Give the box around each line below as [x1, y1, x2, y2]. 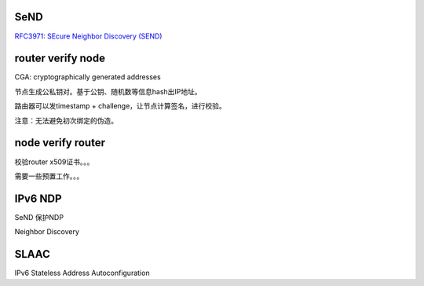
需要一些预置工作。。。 [14, 171, 84, 181]
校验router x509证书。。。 [14, 157, 94, 167]
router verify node [14, 52, 106, 65]
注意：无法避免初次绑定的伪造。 [14, 115, 118, 125]
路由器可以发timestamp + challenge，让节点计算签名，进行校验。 [14, 101, 227, 111]
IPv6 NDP [14, 192, 62, 205]
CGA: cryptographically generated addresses [14, 72, 161, 82]
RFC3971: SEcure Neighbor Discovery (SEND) [14, 31, 163, 41]
